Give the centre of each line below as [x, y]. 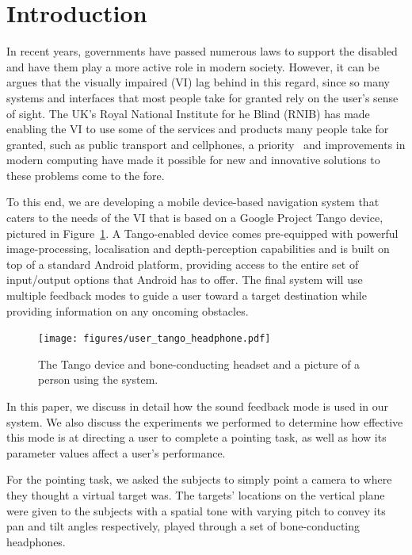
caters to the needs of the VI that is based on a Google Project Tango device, [195, 218]
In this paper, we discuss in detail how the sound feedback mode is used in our [198, 406]
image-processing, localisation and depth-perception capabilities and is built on [198, 249]
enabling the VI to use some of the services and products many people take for [198, 129]
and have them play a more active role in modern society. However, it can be [193, 66]
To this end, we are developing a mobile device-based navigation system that [193, 202]
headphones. [36, 541]
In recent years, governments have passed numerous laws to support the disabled [202, 51]
